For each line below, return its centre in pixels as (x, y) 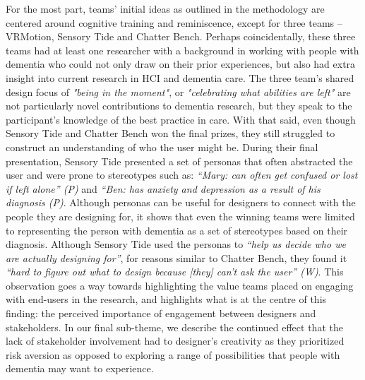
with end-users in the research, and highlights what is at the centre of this (166, 299)
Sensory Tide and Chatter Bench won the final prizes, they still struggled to (170, 133)
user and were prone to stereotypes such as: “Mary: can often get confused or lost (182, 175)
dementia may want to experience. (80, 368)
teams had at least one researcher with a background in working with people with (182, 50)
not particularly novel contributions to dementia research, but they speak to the (179, 106)
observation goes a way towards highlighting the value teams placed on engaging (180, 285)
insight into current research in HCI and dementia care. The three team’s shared (180, 77)
